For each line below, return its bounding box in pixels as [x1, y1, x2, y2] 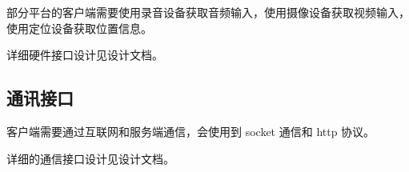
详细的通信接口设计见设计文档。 [6, 150, 174, 166]
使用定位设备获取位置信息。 [6, 19, 152, 36]
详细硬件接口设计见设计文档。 [6, 46, 163, 63]
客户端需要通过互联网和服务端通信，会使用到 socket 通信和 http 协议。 [6, 122, 375, 139]
